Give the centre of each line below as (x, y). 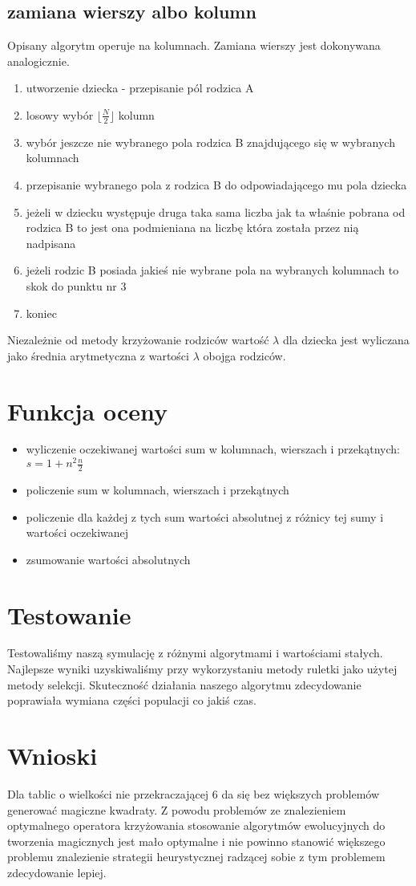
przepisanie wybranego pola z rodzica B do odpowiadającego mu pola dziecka (216, 185)
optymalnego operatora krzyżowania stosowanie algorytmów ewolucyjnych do (196, 825)
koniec (41, 313)
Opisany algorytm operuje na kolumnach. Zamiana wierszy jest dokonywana (194, 45)
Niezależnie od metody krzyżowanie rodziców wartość (138, 340)
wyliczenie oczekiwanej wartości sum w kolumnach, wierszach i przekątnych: (213, 449)
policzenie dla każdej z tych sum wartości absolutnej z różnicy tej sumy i (205, 516)
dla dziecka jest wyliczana (346, 340)
